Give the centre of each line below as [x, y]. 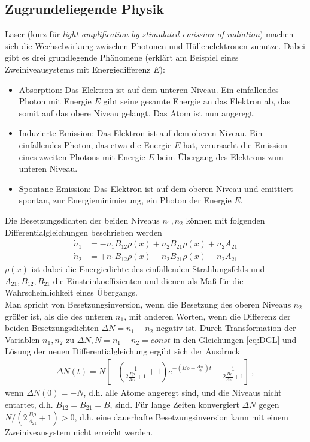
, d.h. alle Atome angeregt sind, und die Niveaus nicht [183, 392]
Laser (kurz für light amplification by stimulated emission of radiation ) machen [149, 34]
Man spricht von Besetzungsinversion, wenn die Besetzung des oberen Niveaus [148, 304]
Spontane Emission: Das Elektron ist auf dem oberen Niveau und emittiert [156, 188]
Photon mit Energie [55, 101]
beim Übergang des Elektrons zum [220, 156]
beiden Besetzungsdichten [52, 328]
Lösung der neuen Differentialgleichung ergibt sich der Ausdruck [122, 351]
